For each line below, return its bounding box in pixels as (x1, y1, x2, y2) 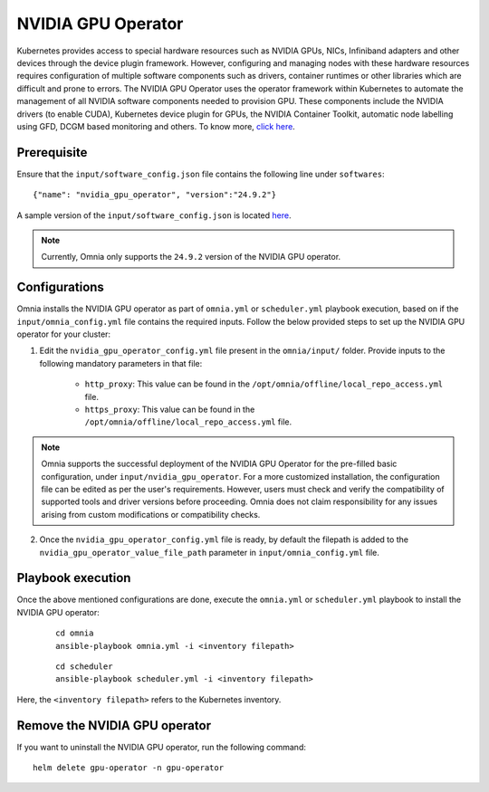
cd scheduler (55, 661, 113, 672)
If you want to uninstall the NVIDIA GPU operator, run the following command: (16, 741, 307, 752)
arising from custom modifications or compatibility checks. (41, 509, 261, 520)
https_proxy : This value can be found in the (84, 404, 255, 415)
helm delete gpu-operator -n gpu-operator (33, 763, 225, 773)
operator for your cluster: (16, 329, 111, 339)
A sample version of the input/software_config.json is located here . (16, 209, 292, 221)
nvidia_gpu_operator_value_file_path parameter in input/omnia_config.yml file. (39, 547, 380, 558)
